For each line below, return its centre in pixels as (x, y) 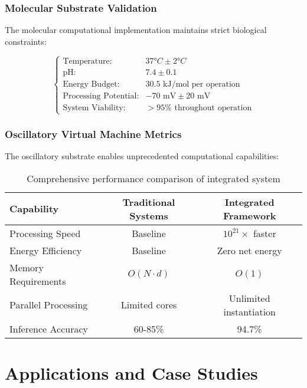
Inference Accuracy (49, 328)
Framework (249, 215)
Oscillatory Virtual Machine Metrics (93, 134)
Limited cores (149, 305)
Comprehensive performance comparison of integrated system (153, 178)
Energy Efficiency (46, 250)
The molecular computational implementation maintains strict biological (136, 30)
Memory (27, 267)
